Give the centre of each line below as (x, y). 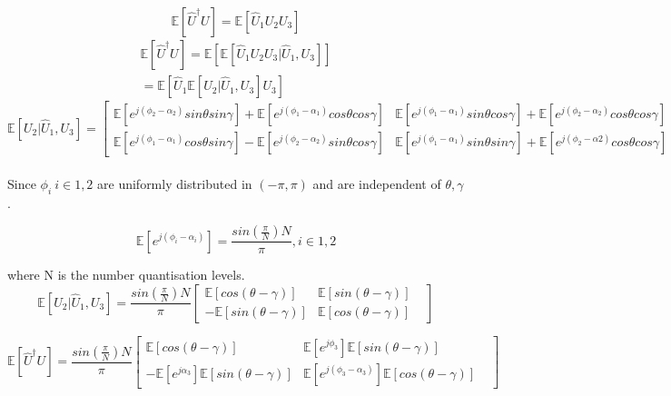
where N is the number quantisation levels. (126, 275)
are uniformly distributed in (175, 183)
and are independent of (377, 183)
